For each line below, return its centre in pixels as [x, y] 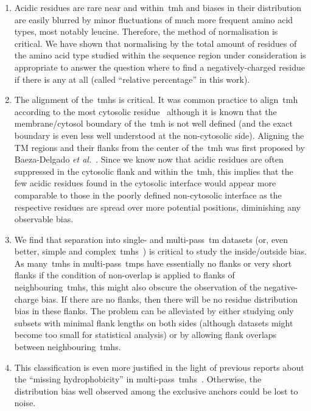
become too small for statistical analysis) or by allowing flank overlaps [145, 335]
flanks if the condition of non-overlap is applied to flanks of [124, 275]
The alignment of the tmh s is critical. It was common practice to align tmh [156, 100]
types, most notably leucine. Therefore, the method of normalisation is [146, 31]
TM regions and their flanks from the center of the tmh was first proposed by [159, 147]
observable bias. [44, 219]
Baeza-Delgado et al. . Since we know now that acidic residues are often [149, 159]
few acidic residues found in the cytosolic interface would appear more [145, 183]
